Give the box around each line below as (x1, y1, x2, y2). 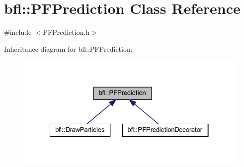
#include (4, 27, 32, 37)
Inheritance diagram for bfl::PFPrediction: (4, 43, 133, 54)
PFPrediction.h (43, 27, 90, 37)
